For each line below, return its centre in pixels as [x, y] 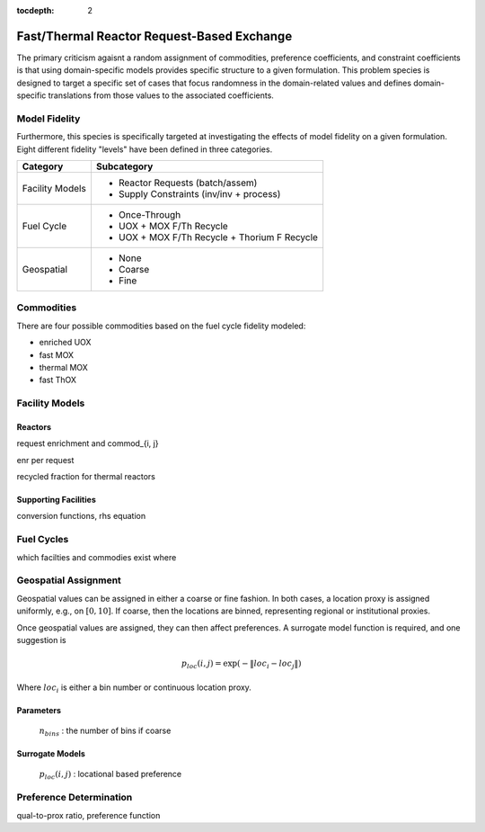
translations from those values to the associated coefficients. [161, 95]
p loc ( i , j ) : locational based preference [110, 775]
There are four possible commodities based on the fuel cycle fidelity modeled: [161, 326]
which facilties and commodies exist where [97, 557]
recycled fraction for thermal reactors [86, 477]
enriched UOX [65, 343]
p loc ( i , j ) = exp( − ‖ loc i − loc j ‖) [241, 664]
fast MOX [57, 354]
